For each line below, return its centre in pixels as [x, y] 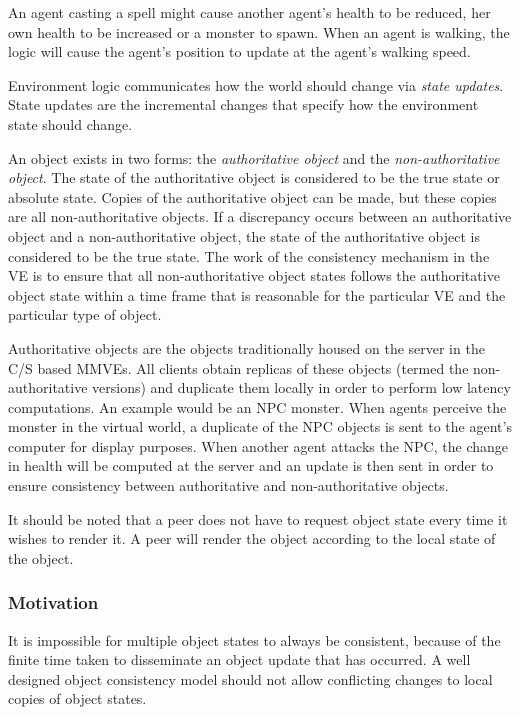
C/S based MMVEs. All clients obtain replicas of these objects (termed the [238, 367]
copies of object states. [77, 698]
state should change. [70, 123]
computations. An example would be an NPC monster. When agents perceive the [257, 406]
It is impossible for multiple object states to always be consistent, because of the [254, 639]
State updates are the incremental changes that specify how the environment [243, 104]
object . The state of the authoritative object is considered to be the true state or [254, 177]
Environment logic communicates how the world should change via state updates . [256, 84]
